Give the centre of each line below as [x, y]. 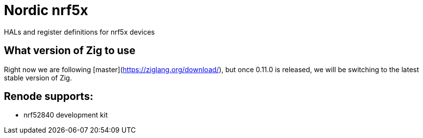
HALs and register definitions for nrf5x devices [79, 32]
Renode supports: [49, 97]
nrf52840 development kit [66, 115]
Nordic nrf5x [46, 10]
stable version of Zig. [38, 78]
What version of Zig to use [70, 51]
